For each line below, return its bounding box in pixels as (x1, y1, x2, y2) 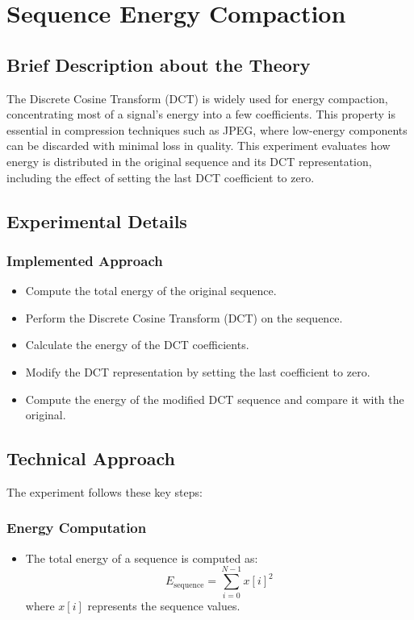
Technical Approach (6, 446, 175, 471)
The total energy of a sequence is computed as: (25, 549, 258, 566)
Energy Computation (6, 518, 147, 538)
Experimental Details (6, 208, 187, 233)
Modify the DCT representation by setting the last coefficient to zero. (25, 363, 370, 380)
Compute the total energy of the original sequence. (25, 282, 277, 299)
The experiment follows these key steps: (6, 483, 203, 500)
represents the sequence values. (87, 597, 240, 614)
